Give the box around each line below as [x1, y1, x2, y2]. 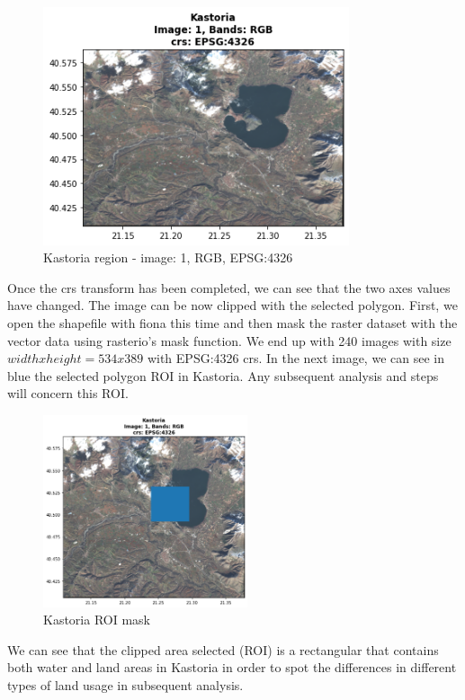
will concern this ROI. [7, 384, 129, 403]
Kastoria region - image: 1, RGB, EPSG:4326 [43, 248, 293, 267]
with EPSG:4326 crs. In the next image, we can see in [147, 349, 444, 368]
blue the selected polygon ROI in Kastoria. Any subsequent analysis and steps [7, 366, 439, 385]
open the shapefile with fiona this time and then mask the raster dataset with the [7, 313, 458, 332]
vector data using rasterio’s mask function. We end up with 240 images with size [7, 331, 452, 350]
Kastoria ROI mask [43, 610, 150, 629]
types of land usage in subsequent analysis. [7, 675, 244, 694]
